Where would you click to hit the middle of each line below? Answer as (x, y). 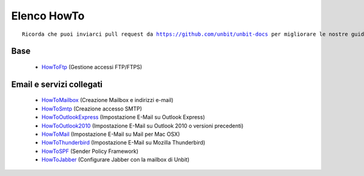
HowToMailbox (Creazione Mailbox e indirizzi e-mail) (108, 100)
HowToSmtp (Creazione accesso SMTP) (92, 109)
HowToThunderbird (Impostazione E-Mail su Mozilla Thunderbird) (123, 143)
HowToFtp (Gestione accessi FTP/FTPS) (92, 67)
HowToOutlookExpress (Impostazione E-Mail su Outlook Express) (123, 117)
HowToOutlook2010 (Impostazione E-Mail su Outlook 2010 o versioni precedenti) (143, 126)
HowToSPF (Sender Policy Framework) (90, 151)
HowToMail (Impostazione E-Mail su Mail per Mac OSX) (111, 134)
